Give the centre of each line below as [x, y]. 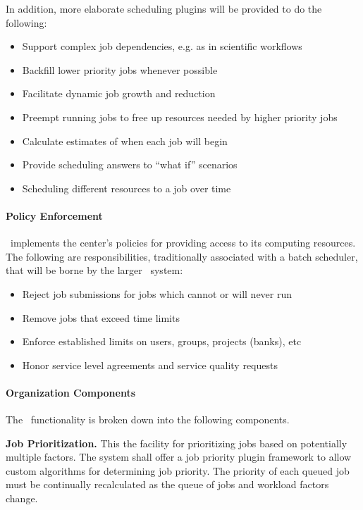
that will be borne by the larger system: [94, 270]
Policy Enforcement [54, 215]
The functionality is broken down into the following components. [148, 419]
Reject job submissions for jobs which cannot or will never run [157, 293]
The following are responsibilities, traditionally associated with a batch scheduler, [182, 256]
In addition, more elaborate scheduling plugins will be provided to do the [164, 8]
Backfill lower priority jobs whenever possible [120, 69]
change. [22, 498]
